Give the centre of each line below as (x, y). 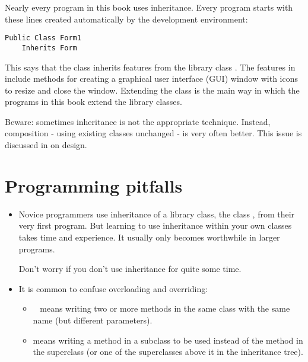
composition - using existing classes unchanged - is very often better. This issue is (153, 133)
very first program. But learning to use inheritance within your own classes (155, 225)
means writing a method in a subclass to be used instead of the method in (168, 340)
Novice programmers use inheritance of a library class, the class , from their (157, 214)
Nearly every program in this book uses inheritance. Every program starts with (149, 7)
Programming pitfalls (94, 185)
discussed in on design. (46, 145)
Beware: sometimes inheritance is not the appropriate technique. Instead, (138, 121)
